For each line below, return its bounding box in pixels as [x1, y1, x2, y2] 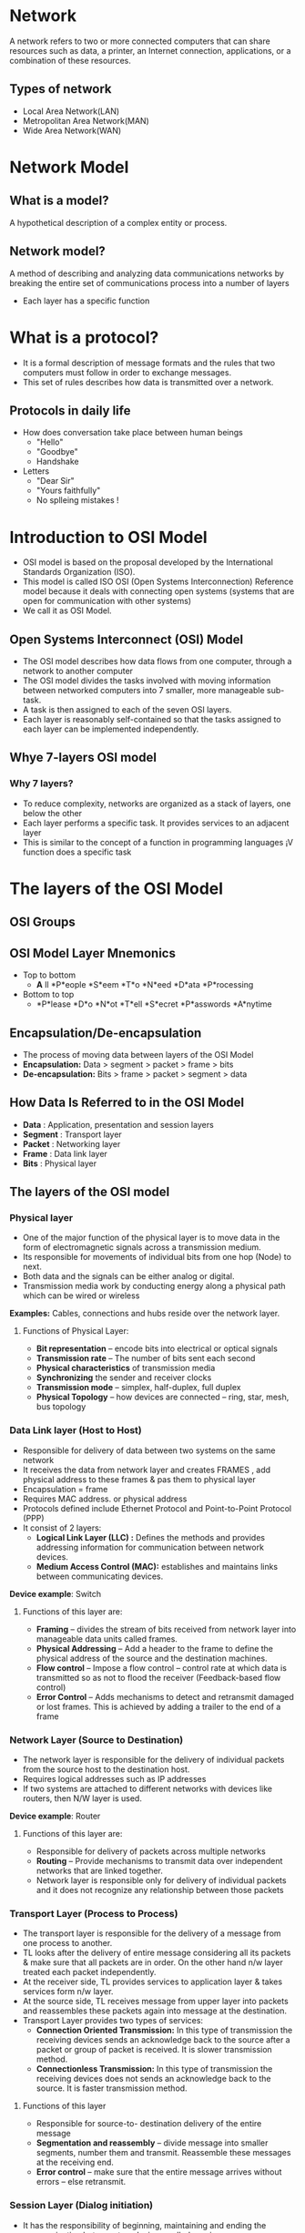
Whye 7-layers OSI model [9, 750, 158, 765]
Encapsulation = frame [22, 1483, 108, 1494]
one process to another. [22, 1938, 113, 1949]
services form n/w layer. [22, 1986, 114, 1997]
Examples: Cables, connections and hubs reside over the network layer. [9, 1308, 280, 1319]
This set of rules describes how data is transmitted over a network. [22, 376, 274, 387]
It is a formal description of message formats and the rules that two [22, 357, 276, 368]
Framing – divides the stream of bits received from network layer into [36, 1624, 297, 1634]
